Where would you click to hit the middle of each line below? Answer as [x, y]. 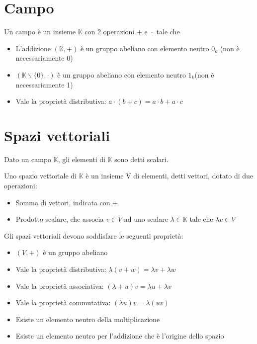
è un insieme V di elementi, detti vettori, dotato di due [170, 176]
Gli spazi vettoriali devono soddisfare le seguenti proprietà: [94, 235]
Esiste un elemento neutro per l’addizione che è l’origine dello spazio [120, 336]
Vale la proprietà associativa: [60, 286]
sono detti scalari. [141, 159]
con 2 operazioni [110, 32]
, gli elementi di [82, 159]
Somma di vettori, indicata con [63, 202]
